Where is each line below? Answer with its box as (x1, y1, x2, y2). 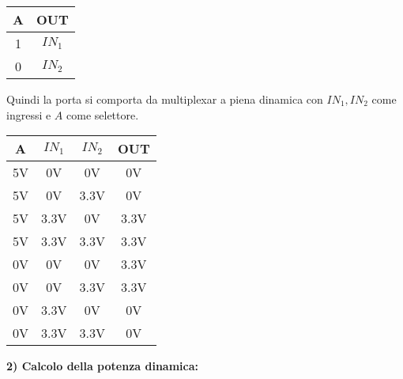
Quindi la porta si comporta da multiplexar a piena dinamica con (6, 91, 323, 107)
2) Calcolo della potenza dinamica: (6, 358, 198, 374)
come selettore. (66, 106, 139, 123)
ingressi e (6, 106, 51, 123)
